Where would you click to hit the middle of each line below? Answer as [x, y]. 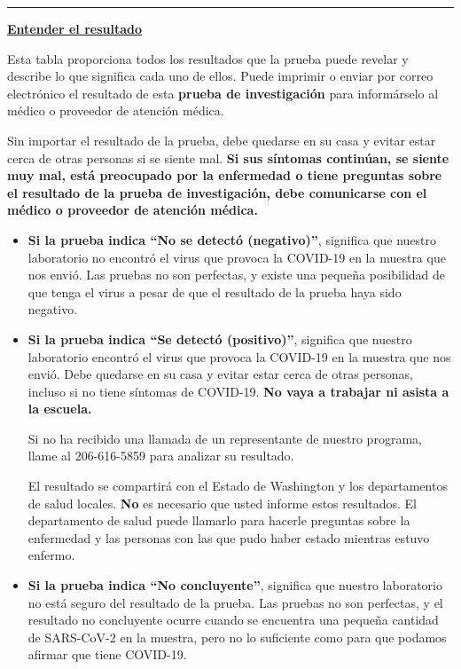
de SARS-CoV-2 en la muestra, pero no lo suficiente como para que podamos [237, 637]
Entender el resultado [75, 28]
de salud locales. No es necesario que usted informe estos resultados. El [222, 503]
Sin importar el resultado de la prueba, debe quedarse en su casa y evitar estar [222, 140]
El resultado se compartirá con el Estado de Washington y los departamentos [238, 486]
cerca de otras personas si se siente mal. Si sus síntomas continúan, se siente [228, 157]
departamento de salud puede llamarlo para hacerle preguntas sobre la [219, 520]
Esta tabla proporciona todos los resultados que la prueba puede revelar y [208, 58]
